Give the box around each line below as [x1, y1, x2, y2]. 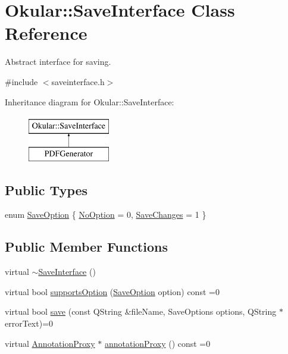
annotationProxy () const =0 [104, 337, 211, 349]
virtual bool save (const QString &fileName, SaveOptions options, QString [5, 305, 277, 318]
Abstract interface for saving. [5, 55, 111, 68]
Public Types [5, 180, 88, 199]
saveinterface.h [51, 75, 105, 87]
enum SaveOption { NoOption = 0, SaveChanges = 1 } [5, 208, 206, 221]
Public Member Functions [5, 237, 168, 256]
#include [5, 75, 38, 87]
